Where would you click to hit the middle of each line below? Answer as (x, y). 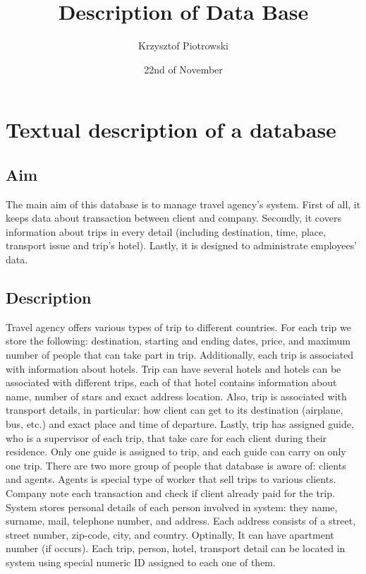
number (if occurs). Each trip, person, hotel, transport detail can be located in (176, 548)
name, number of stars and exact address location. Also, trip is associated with (176, 396)
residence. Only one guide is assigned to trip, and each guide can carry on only (176, 452)
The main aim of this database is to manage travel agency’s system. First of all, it (183, 204)
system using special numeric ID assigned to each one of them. (141, 562)
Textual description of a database (171, 130)
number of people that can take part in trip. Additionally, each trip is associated (180, 355)
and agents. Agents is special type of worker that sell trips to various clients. (171, 479)
